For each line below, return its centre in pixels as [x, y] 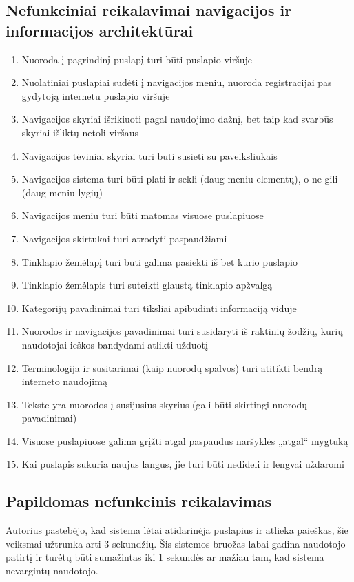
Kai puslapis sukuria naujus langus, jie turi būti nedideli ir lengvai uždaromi [183, 464]
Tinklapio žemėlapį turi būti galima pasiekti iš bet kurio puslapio [159, 261]
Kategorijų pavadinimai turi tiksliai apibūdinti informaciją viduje [159, 308]
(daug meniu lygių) [62, 192]
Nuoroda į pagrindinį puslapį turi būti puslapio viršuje [137, 59]
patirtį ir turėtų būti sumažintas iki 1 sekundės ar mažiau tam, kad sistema [165, 557]
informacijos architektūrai [100, 30]
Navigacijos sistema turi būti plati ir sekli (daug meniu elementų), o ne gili [180, 179]
